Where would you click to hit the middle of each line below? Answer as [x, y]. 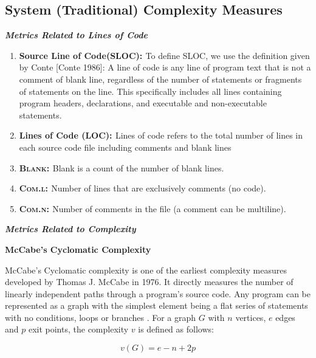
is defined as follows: [176, 329]
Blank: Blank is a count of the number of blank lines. [122, 167]
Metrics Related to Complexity [70, 229]
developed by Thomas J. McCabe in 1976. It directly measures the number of [149, 282]
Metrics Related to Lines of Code [76, 35]
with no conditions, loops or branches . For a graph [101, 317]
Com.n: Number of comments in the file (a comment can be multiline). [153, 208]
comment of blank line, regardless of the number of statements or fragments [160, 79]
